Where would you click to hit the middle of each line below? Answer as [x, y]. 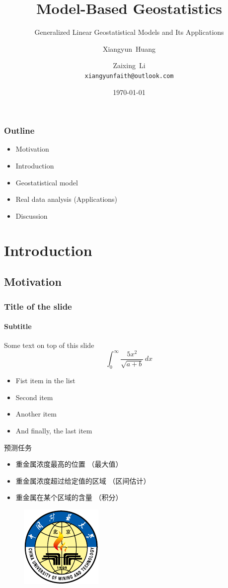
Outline [19, 130]
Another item [36, 414]
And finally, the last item [54, 430]
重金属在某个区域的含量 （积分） [69, 497]
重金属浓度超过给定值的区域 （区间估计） [83, 480]
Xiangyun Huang [129, 48]
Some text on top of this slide [49, 345]
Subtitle [18, 326]
